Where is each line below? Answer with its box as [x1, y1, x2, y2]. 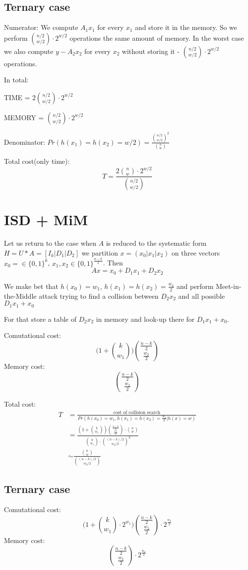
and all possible [178, 290, 225, 301]
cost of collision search [113, 410, 160, 415]
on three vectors [172, 247, 220, 258]
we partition [81, 247, 118, 258]
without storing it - [122, 46, 180, 56]
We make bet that [4, 281, 58, 291]
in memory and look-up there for [96, 313, 195, 324]
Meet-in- [216, 281, 242, 291]
